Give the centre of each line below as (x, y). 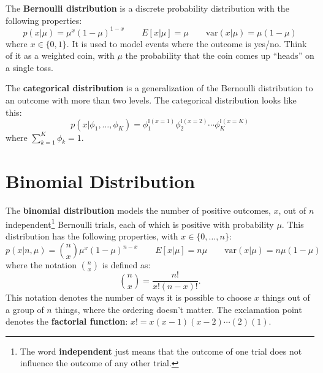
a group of (25, 309)
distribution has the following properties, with (92, 236)
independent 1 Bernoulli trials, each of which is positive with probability (140, 223)
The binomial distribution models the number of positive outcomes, (138, 210)
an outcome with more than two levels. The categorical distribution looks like (151, 100)
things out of (286, 297)
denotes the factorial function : (67, 321)
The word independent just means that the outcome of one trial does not (161, 351)
